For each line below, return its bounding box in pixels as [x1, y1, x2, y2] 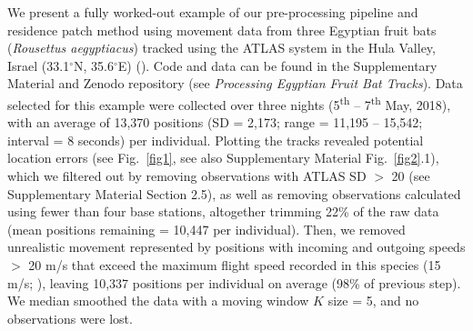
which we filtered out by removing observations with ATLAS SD [7, 166, 367, 185]
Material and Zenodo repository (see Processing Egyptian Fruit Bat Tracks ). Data [7, 74, 463, 93]
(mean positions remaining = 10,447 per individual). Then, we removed [7, 219, 406, 238]
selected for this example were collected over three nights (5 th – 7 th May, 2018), [7, 92, 451, 114]
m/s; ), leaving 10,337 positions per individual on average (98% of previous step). [7, 273, 461, 292]
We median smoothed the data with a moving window [7, 291, 309, 310]
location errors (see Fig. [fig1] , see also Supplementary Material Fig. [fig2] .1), [7, 148, 439, 167]
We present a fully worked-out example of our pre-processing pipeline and [7, 3, 418, 21]
